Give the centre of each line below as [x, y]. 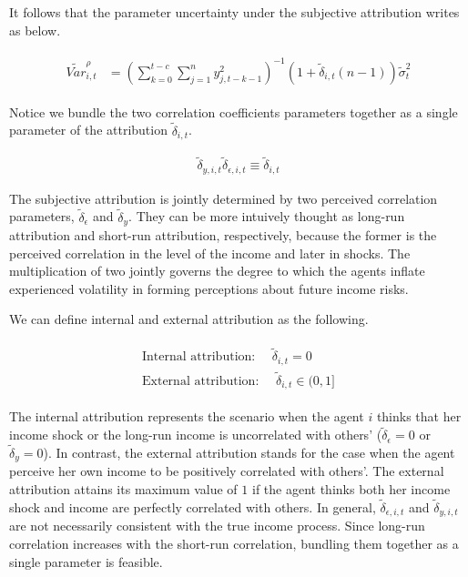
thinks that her [419, 416]
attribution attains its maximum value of [123, 489]
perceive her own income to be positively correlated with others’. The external [227, 471]
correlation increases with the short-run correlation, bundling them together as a [234, 543]
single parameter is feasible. [86, 561]
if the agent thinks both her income [351, 489]
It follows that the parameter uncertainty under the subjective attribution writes [234, 12]
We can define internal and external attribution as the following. [189, 319]
